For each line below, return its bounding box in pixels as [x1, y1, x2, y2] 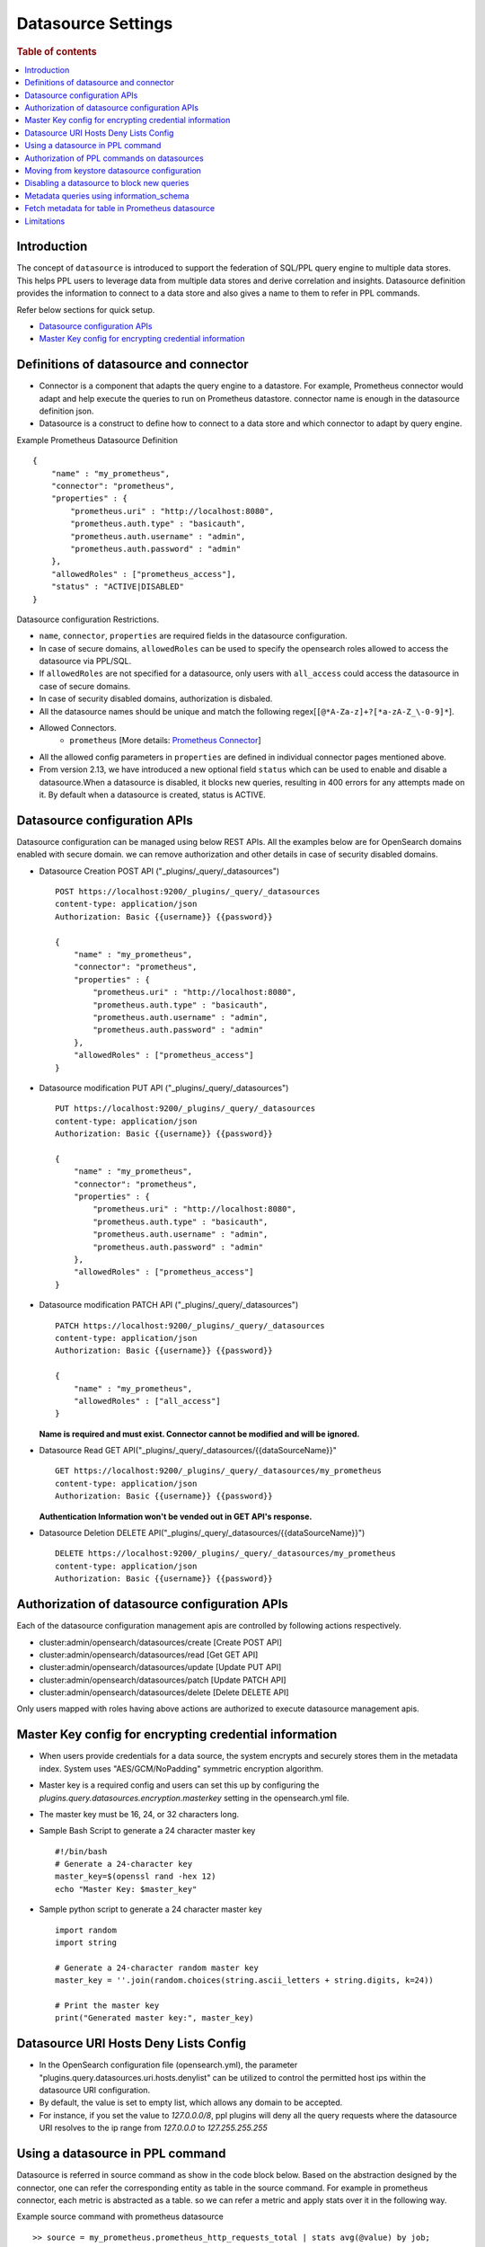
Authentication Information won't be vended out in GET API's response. [39, 1511, 313, 1522]
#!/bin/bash [55, 1846, 108, 1856]
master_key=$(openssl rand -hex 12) [55, 1871, 216, 1882]
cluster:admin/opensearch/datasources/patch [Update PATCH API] [39, 1674, 287, 1685]
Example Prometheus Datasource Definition [16, 434, 179, 445]
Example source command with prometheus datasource [16, 2211, 224, 2222]
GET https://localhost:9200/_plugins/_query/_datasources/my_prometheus [55, 1466, 382, 1476]
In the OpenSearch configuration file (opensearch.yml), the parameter [39, 2059, 298, 2071]
